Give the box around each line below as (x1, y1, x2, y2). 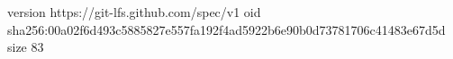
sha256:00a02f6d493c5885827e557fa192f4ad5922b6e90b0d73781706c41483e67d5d (7, 20, 446, 38)
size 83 (7, 38, 44, 56)
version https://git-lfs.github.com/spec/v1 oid (7, 3, 261, 21)
